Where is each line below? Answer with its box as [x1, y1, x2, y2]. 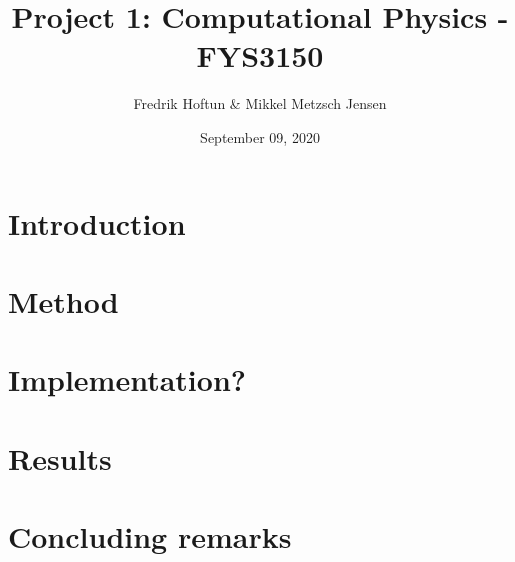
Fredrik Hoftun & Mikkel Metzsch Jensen [133, 93, 387, 114]
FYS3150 [196, 35, 324, 76]
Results [8, 437, 112, 478]
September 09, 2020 [200, 126, 320, 147]
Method [8, 280, 119, 321]
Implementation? [8, 359, 247, 400]
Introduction [8, 202, 186, 243]
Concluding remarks [8, 516, 292, 556]
